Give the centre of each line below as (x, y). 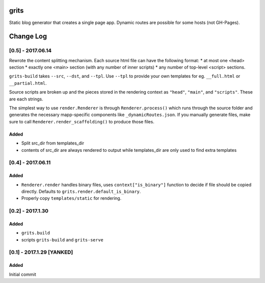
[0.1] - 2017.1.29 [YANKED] (41, 252)
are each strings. (26, 99)
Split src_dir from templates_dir (53, 143)
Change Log (28, 36)
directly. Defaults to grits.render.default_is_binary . (81, 191)
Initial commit (23, 274)
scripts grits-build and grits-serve (62, 239)
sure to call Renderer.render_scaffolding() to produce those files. (82, 121)
